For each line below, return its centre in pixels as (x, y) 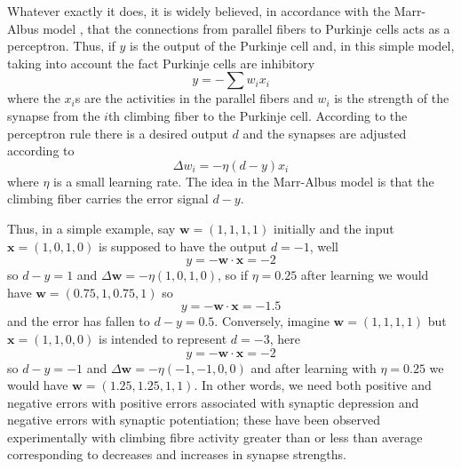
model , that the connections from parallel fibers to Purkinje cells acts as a (246, 28)
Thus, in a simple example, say (91, 228)
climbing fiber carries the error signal (108, 199)
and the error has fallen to (79, 321)
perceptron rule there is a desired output (118, 133)
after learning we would (365, 275)
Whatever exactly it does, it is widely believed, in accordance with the (199, 11)
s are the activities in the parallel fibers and (194, 98)
